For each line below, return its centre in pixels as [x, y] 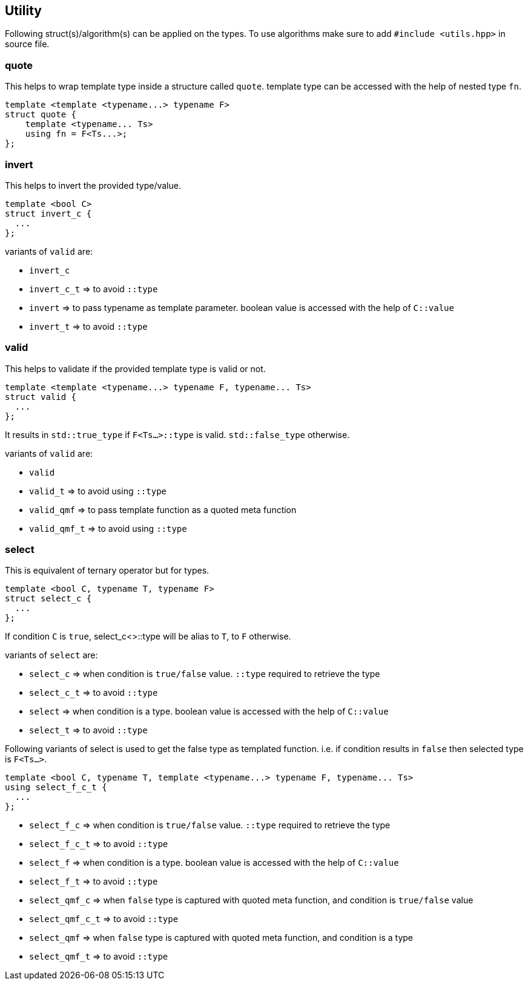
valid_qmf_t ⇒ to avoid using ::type [108, 528]
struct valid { [41, 397]
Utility [23, 11]
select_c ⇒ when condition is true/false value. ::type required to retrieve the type [205, 674]
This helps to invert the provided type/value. [93, 185]
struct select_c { [48, 599]
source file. [27, 44]
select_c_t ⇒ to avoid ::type [94, 693]
